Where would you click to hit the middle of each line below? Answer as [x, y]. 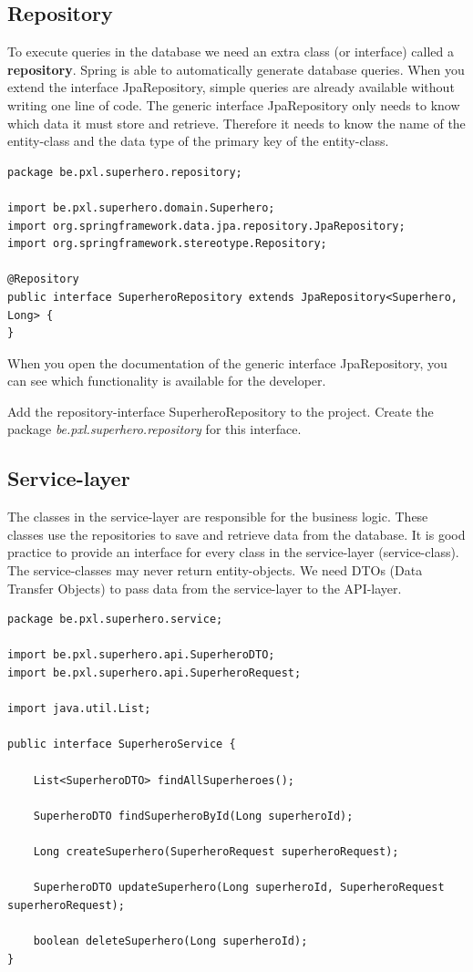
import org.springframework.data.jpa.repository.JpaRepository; [206, 226]
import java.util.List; [79, 709]
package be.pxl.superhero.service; [115, 620]
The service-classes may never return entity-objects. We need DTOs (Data [215, 570]
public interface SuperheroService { [122, 745]
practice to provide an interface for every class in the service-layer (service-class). [233, 552]
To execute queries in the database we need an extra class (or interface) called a [231, 52]
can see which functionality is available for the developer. [167, 381]
